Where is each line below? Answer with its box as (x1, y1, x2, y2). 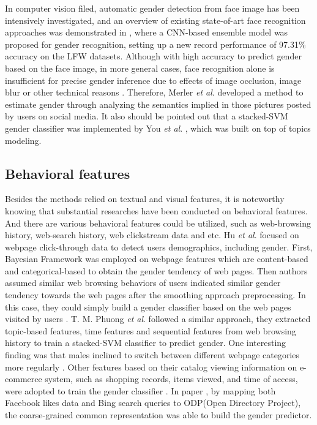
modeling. (5, 134, 42, 146)
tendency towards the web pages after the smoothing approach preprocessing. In (5, 288, 306, 301)
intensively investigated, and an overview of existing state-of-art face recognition (5, 13, 306, 26)
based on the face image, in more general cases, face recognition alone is (5, 61, 275, 74)
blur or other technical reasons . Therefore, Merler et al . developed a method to (5, 86, 304, 99)
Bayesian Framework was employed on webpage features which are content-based (5, 252, 308, 265)
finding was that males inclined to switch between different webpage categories (5, 348, 299, 361)
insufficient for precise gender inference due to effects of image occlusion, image (5, 73, 302, 86)
